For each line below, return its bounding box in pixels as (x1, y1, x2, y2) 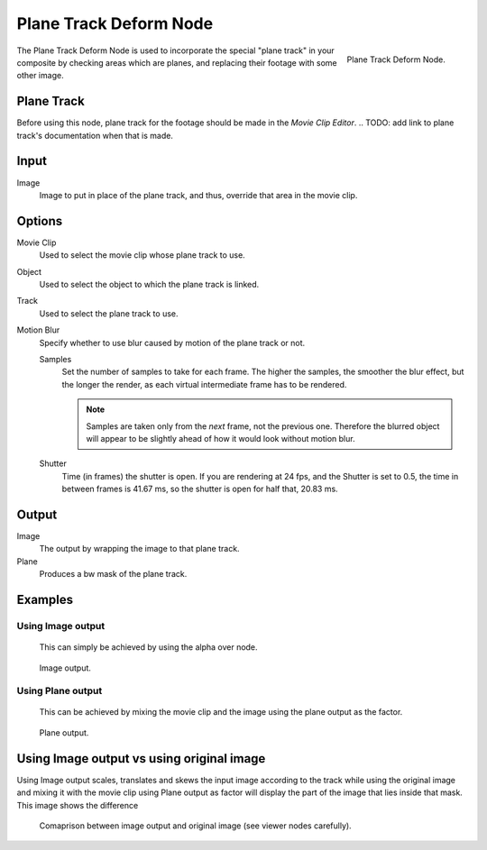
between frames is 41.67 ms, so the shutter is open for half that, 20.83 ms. (61, 483, 338, 495)
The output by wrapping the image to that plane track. (39, 544, 240, 554)
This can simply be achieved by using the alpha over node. (39, 642, 258, 653)
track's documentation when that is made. (16, 130, 173, 141)
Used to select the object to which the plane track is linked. (39, 279, 260, 289)
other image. (16, 70, 64, 81)
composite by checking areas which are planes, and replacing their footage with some (16, 57, 337, 68)
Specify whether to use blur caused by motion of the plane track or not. (39, 337, 306, 348)
